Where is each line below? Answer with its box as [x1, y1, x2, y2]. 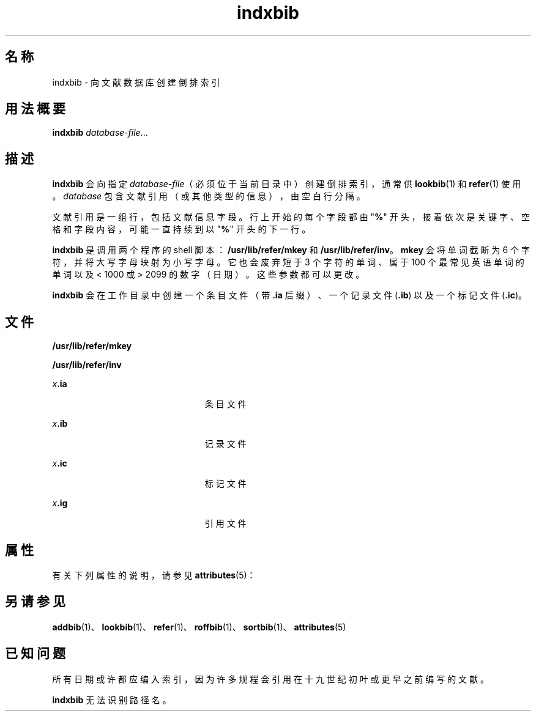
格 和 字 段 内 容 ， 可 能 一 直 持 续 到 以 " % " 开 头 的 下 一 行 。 [52, 224, 311, 235]
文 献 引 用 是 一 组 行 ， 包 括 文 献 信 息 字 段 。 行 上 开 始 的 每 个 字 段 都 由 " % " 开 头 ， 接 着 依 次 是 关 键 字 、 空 [52, 212, 530, 223]
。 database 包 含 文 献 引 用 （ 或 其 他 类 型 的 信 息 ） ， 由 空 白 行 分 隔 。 [52, 191, 365, 202]
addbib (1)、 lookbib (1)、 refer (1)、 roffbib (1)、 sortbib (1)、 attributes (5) [52, 621, 346, 632]
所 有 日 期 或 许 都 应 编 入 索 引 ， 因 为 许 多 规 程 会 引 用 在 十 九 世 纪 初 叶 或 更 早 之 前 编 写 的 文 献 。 [52, 673, 489, 684]
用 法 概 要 [5, 101, 65, 117]
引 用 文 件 [204, 518, 247, 529]
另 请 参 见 [5, 594, 65, 610]
